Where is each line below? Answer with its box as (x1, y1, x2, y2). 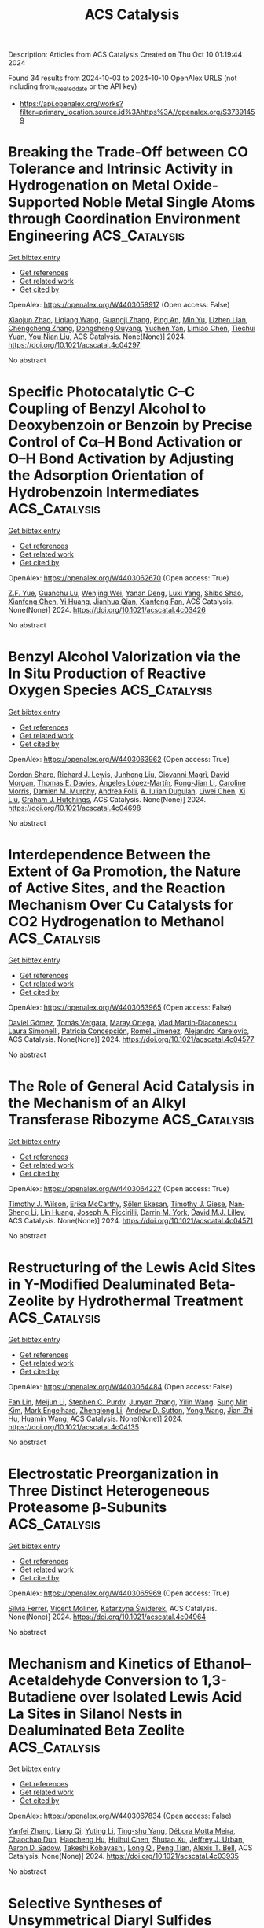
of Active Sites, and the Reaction (8, 879, 225, 897)
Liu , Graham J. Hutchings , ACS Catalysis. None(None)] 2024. (8, 794, 207, 804)
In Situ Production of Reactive (8, 664, 207, 683)
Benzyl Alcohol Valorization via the (8, 648, 241, 666)
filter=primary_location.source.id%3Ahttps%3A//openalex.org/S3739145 (19, 107, 255, 116)
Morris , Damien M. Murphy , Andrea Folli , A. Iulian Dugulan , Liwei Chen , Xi (8, 786, 246, 796)
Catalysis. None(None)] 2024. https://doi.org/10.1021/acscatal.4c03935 (8, 1852, 240, 1861)
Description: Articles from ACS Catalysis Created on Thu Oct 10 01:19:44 (8, 50, 243, 60)
